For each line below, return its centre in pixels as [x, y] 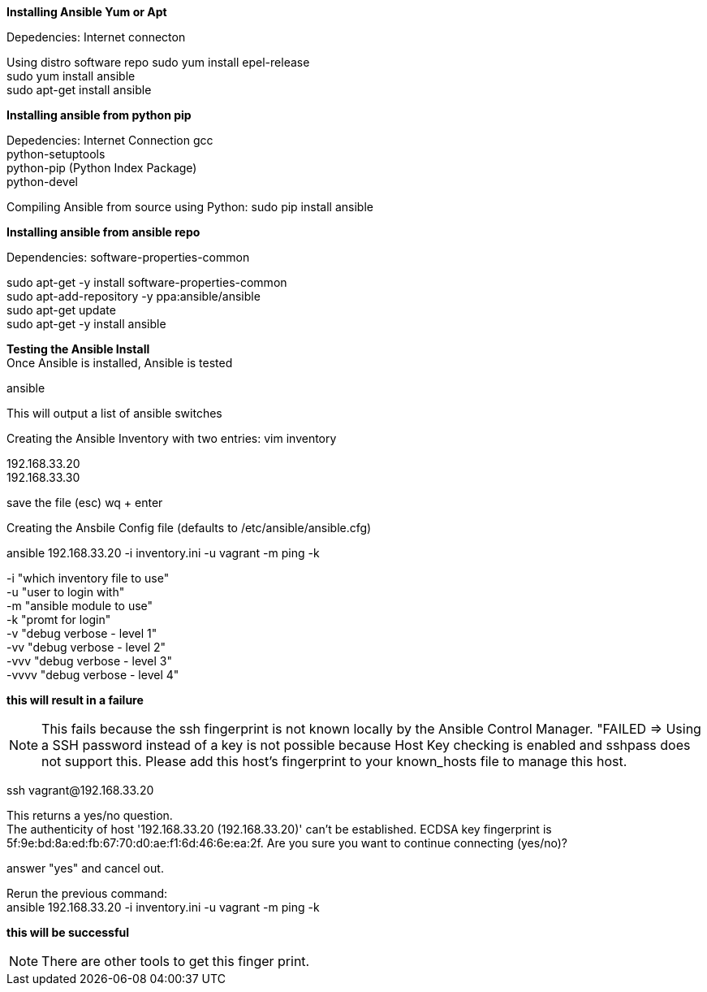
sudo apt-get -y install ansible [86, 324]
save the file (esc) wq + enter [85, 502]
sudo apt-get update [61, 310]
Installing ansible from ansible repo [103, 232]
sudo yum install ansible [71, 76]
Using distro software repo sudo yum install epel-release [158, 62]
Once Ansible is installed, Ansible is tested [120, 363]
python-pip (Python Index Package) [102, 168]
